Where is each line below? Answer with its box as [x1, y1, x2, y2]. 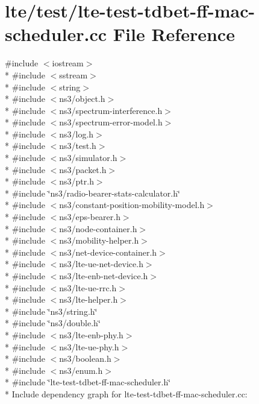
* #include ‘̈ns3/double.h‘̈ [5, 317, 101, 329]
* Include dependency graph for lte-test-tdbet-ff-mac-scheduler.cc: [5, 387, 248, 400]
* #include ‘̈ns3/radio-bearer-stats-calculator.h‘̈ [5, 186, 180, 199]
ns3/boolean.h [59, 352, 111, 365]
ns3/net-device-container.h [59, 245, 157, 258]
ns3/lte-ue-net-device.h [59, 257, 143, 270]
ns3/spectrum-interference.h [59, 104, 163, 116]
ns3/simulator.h [59, 151, 117, 164]
